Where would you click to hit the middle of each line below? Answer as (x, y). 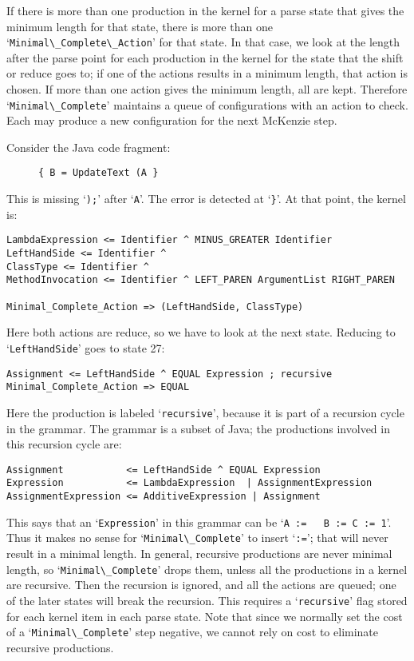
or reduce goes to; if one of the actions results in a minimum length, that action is (207, 73)
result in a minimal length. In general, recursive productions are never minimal (199, 553)
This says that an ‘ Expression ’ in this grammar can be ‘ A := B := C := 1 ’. (199, 522)
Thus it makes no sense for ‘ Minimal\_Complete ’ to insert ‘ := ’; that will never (197, 538)
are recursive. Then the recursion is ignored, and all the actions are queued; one (201, 585)
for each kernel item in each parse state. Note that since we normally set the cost (205, 616)
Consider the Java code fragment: (89, 147)
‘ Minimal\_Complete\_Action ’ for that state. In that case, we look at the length (203, 42)
